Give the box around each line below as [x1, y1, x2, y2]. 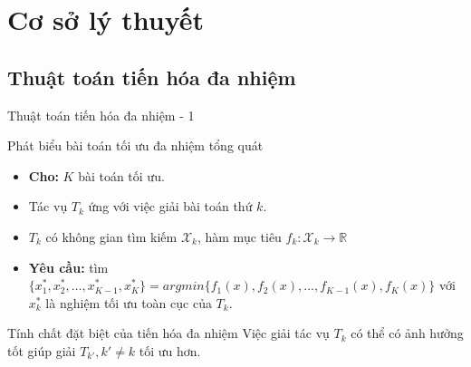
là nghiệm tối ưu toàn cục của [45, 293, 212, 312]
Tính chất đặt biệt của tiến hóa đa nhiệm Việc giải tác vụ [7, 324, 330, 343]
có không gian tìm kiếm [45, 227, 178, 246]
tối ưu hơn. [139, 341, 201, 360]
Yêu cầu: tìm [28, 257, 109, 276]
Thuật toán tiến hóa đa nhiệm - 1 [7, 105, 195, 124]
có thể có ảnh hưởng [351, 324, 464, 343]
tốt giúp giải [7, 341, 76, 360]
